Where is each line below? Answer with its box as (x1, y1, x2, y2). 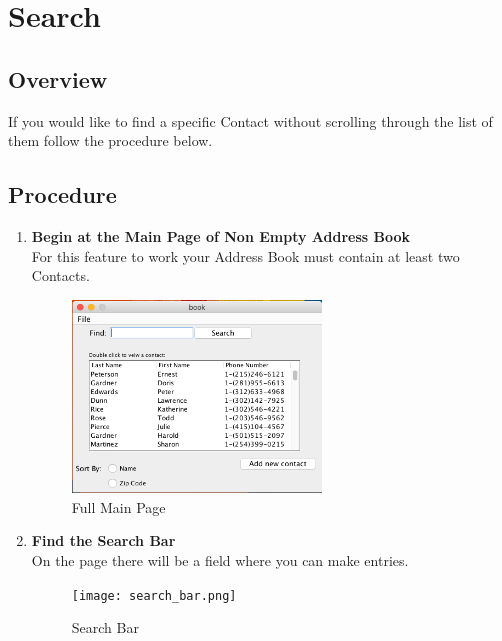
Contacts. (31, 265, 90, 286)
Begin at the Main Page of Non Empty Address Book (31, 225, 410, 246)
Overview (8, 63, 108, 94)
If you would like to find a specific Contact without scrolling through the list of (8, 110, 493, 131)
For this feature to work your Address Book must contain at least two (31, 245, 460, 266)
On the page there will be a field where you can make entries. (31, 550, 409, 571)
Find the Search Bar (31, 530, 176, 551)
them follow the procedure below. (8, 130, 213, 151)
